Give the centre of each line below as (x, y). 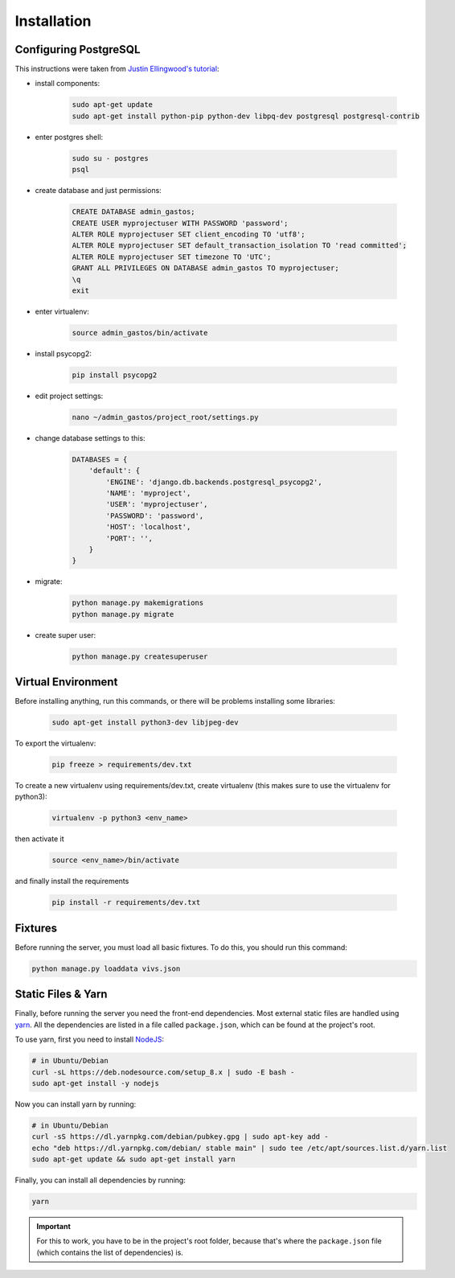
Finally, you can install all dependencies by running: (100, 1180)
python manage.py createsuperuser (140, 656)
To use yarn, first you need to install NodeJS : (90, 1040)
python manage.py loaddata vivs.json (106, 968)
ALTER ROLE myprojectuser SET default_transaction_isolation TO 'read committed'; (240, 246)
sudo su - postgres (110, 158)
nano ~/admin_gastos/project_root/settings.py (165, 417)
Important (54, 1226)
